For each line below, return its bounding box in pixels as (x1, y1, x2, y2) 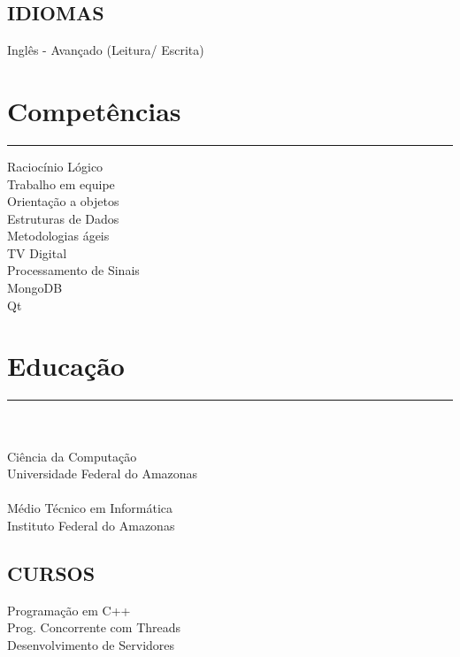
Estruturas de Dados (7, 209, 119, 227)
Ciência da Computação (7, 447, 137, 465)
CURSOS (7, 559, 96, 586)
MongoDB (7, 279, 63, 297)
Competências (7, 92, 181, 128)
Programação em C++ (7, 600, 131, 619)
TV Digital (7, 243, 67, 262)
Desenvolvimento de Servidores (7, 635, 175, 653)
